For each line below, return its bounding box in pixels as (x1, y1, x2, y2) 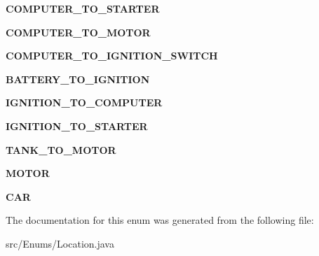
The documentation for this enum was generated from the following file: (6, 213, 314, 227)
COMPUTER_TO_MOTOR (6, 24, 151, 39)
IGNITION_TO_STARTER (6, 118, 148, 133)
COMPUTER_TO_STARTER (6, 1, 160, 15)
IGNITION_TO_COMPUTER (6, 95, 163, 110)
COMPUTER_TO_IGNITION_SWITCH (6, 48, 218, 63)
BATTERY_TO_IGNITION (6, 71, 150, 86)
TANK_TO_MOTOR (6, 142, 116, 157)
